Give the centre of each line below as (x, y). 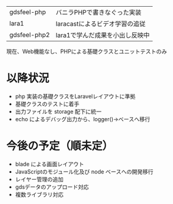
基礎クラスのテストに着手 (47, 104)
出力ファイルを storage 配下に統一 (58, 111)
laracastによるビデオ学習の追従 (101, 24)
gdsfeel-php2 (30, 35)
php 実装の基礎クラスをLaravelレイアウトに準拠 (75, 96)
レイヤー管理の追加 (39, 179)
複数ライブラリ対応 (39, 194)
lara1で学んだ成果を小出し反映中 (103, 35)
